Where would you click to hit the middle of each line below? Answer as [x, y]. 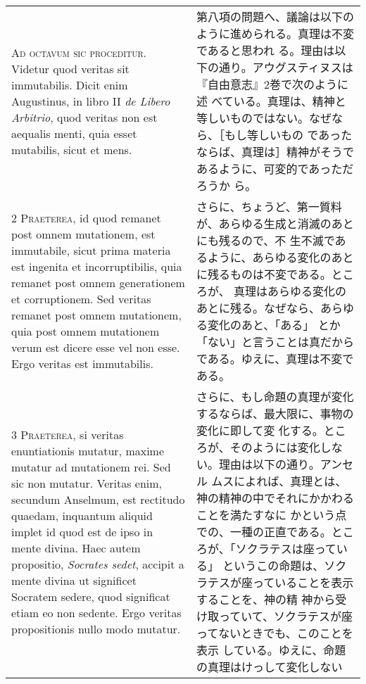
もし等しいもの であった [288, 135]
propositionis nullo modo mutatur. [96, 628]
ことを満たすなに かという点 [271, 515]
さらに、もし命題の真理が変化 [275, 397]
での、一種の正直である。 [264, 532]
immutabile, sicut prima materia [91, 250]
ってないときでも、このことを [274, 633]
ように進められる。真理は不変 [275, 33]
